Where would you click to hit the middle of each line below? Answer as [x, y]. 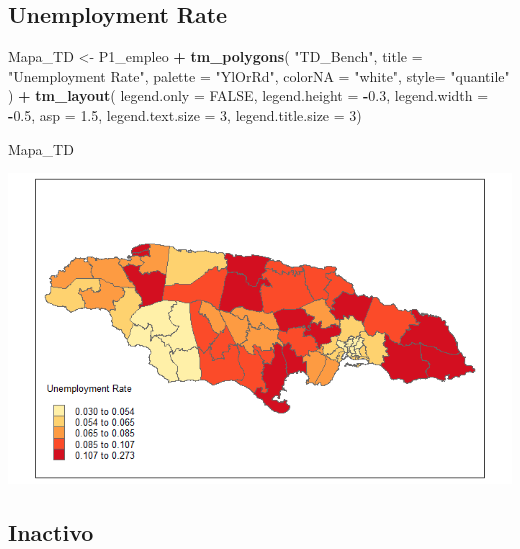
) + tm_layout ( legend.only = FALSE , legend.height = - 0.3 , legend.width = [248, 95]
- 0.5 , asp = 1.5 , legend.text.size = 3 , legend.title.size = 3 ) [185, 114]
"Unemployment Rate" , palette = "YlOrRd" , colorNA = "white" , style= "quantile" [259, 75]
